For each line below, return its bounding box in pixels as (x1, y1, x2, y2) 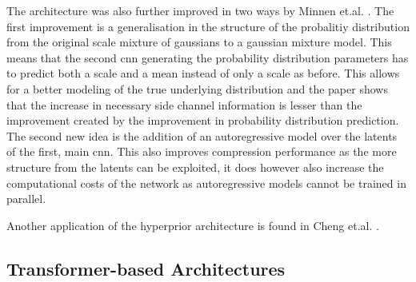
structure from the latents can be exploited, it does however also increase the (6, 158, 384, 175)
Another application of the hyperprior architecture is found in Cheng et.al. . (6, 216, 379, 233)
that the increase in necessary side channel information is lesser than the (6, 96, 362, 113)
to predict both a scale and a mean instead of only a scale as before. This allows (6, 65, 400, 81)
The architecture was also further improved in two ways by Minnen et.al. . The (6, 2, 394, 18)
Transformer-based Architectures (6, 256, 286, 280)
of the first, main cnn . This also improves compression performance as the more (6, 143, 397, 160)
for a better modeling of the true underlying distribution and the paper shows (6, 80, 388, 97)
